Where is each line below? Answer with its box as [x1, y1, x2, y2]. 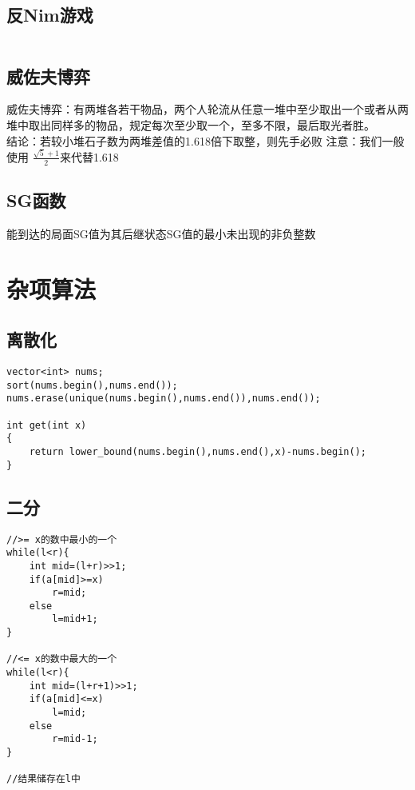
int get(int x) [6, 419, 87, 431]
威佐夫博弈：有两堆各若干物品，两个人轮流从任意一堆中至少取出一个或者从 [6, 101, 397, 118]
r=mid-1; [52, 733, 98, 745]
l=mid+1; [52, 613, 98, 625]
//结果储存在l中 [6, 773, 81, 785]
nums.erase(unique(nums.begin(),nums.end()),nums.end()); [6, 393, 321, 405]
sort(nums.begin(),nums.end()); [6, 379, 178, 391]
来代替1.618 [59, 148, 119, 165]
